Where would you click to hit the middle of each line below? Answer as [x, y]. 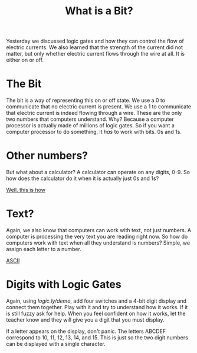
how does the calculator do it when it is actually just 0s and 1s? [83, 178]
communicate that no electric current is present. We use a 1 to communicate [99, 107]
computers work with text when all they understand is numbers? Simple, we [98, 243]
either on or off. [25, 60]
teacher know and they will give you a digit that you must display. [85, 320]
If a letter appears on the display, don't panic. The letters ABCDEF [86, 331]
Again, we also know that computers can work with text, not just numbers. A [99, 230]
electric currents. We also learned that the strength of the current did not [95, 47]
